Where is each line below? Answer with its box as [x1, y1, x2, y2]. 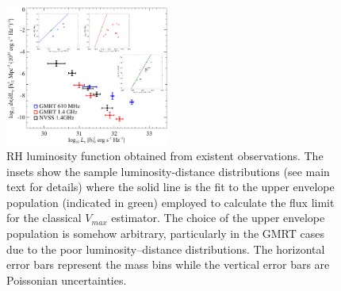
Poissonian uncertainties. [6, 271, 127, 288]
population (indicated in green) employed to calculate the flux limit [6, 193, 335, 210]
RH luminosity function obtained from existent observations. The [6, 147, 324, 164]
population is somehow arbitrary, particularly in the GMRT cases [6, 225, 325, 242]
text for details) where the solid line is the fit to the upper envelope [6, 178, 335, 195]
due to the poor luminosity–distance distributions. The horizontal [6, 240, 325, 257]
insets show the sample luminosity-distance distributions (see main [6, 163, 330, 179]
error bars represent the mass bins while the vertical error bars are [6, 256, 330, 273]
